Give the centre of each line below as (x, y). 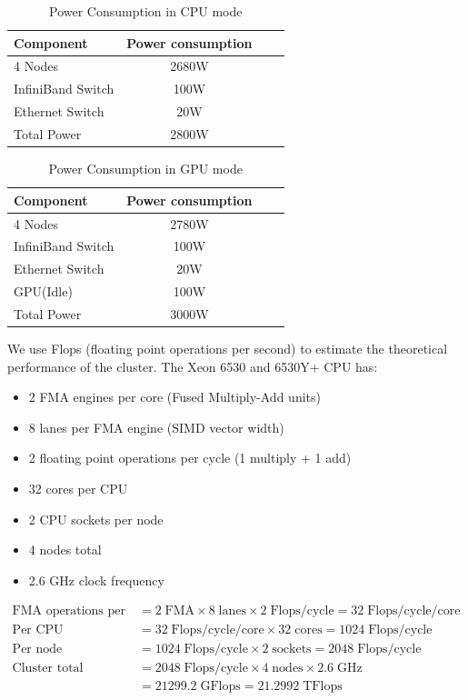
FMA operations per (69, 611)
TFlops (323, 687)
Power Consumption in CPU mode (146, 11)
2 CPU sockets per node (96, 519)
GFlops (220, 687)
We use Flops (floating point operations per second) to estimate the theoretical (228, 348)
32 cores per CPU (78, 488)
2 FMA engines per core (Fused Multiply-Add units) (174, 397)
